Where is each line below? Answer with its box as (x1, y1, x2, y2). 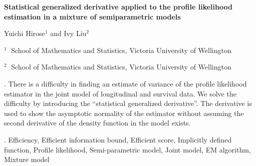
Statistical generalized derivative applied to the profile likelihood (4, 1, 232, 11)
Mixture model (4, 154, 50, 164)
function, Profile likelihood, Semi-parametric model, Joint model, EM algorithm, (4, 144, 251, 154)
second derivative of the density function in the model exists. (4, 117, 191, 128)
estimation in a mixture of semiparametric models (4, 11, 181, 21)
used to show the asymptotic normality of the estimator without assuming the (4, 107, 244, 118)
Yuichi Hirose (4, 28, 45, 38)
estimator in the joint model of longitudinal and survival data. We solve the (4, 88, 236, 98)
